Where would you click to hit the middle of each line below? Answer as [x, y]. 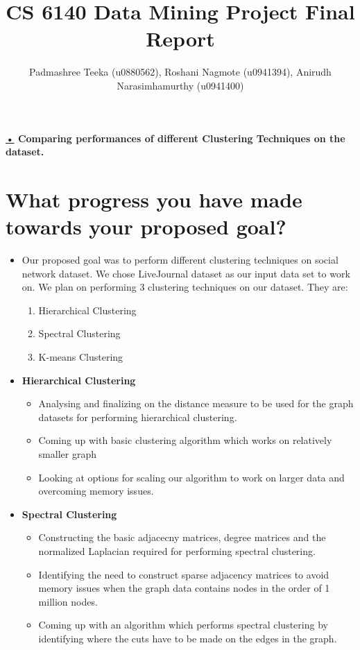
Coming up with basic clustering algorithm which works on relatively [185, 440]
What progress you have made [154, 199]
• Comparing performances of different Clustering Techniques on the [175, 138]
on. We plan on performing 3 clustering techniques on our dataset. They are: [185, 287]
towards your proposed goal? [146, 226]
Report [180, 39]
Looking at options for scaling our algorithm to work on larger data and [191, 477]
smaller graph [67, 453]
